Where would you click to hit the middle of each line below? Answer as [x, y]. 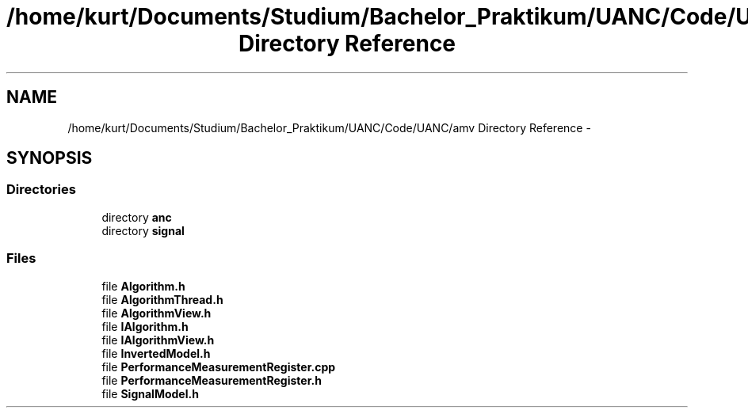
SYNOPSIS [50, 158]
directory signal [143, 230]
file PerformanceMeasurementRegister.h [212, 380]
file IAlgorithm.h [145, 326]
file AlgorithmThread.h [162, 299]
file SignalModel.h [150, 393]
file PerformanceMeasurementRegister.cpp [219, 367]
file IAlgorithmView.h [158, 340]
